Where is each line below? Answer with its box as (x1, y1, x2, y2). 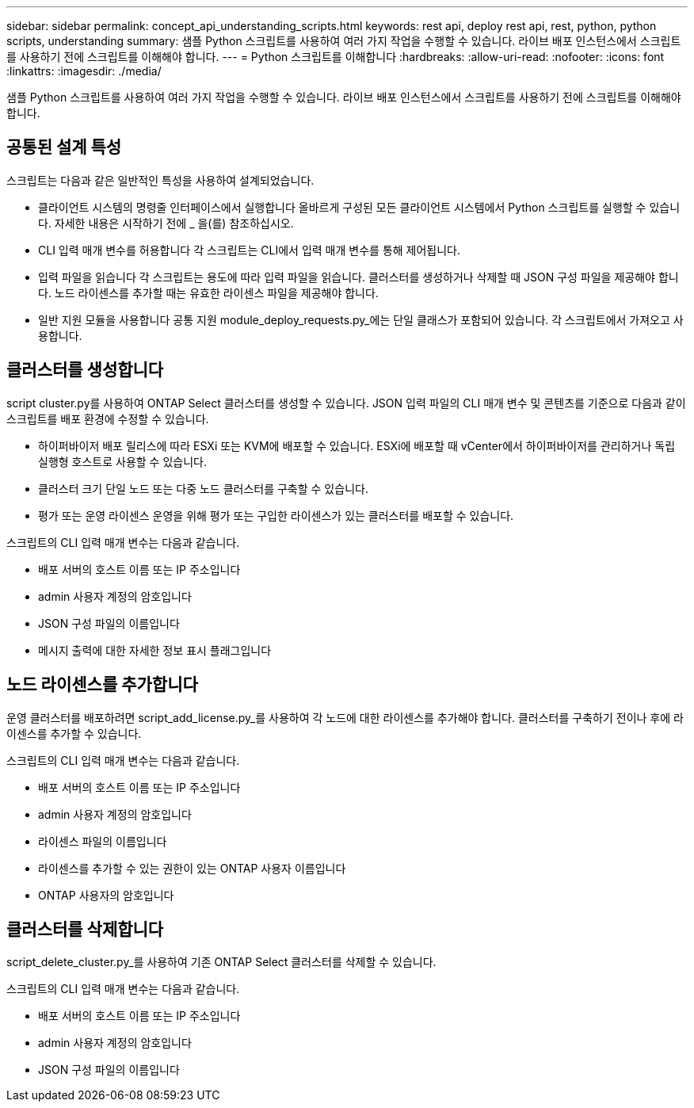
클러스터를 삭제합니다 (6, 919, 164, 939)
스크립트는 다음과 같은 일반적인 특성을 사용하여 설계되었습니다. (6, 173, 315, 187)
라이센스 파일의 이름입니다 (38, 834, 167, 848)
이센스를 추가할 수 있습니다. (6, 726, 142, 740)
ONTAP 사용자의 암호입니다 (38, 888, 174, 902)
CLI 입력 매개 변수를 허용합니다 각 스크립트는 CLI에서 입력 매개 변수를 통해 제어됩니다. (38, 243, 461, 257)
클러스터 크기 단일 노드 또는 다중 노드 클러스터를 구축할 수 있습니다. (38, 481, 368, 495)
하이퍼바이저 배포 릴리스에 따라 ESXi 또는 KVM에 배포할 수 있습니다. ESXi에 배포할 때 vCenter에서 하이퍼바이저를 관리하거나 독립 (38, 438, 676, 453)
